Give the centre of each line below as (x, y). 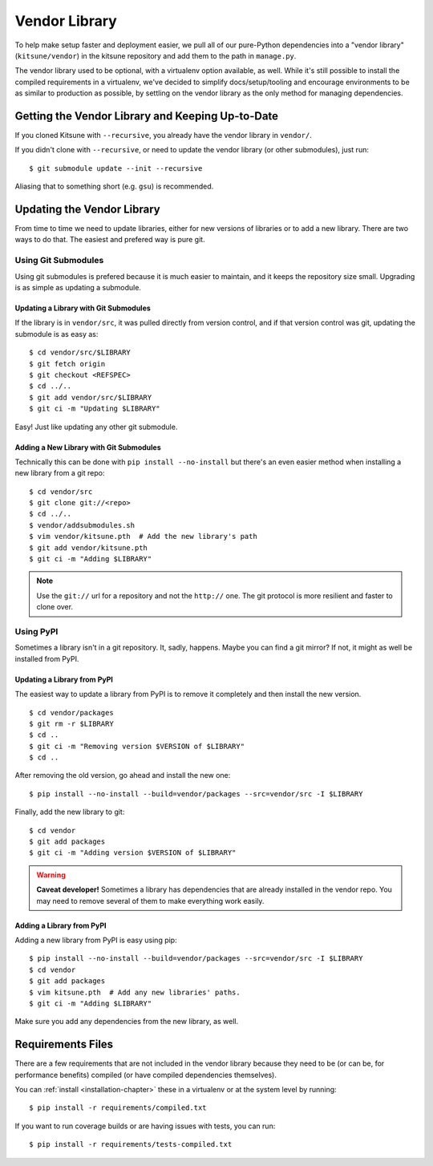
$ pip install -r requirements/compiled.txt (118, 1108)
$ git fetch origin (67, 364)
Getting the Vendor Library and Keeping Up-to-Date (147, 116)
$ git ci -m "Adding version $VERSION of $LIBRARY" (133, 853)
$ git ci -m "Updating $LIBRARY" (95, 409)
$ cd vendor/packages (71, 713)
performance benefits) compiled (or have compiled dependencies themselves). (146, 1075)
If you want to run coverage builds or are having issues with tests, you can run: (145, 1126)
